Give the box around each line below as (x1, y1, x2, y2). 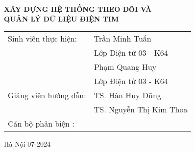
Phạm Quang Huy (94, 61, 157, 73)
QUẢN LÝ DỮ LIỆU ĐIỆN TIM (4, 13, 119, 23)
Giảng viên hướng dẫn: (8, 89, 86, 101)
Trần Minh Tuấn (94, 33, 151, 44)
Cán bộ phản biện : (8, 118, 74, 130)
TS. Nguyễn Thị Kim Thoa (94, 104, 188, 115)
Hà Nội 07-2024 (4, 139, 50, 149)
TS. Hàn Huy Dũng (94, 89, 161, 101)
